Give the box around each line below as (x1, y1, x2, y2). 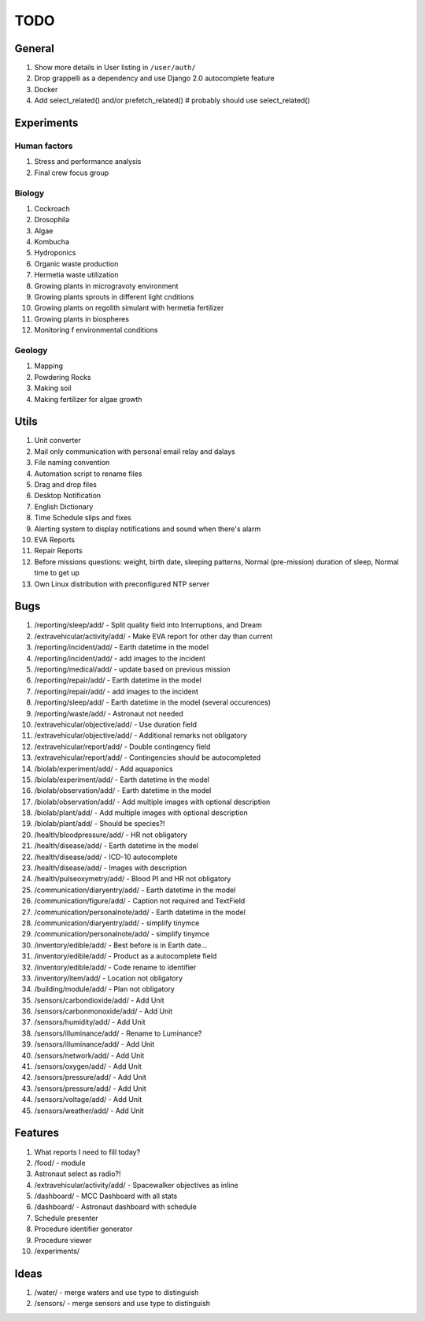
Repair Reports (34, 546, 83, 556)
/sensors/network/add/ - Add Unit (34, 1051, 145, 1060)
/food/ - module (34, 1158, 86, 1167)
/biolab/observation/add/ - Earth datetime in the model (34, 786, 212, 795)
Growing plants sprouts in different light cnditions (34, 292, 194, 302)
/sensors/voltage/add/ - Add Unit (34, 1095, 142, 1104)
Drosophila (34, 215, 70, 225)
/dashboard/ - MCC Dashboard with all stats (34, 1191, 178, 1201)
